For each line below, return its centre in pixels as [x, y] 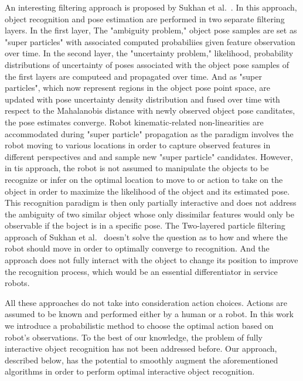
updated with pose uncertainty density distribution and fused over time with [142, 99]
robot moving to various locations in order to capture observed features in [138, 145]
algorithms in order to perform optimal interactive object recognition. [130, 371]
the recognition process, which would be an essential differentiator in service [141, 271]
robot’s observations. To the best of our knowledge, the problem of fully [134, 337]
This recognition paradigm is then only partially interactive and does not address [151, 203]
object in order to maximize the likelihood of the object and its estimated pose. [147, 191]
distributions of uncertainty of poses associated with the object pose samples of [147, 64]
